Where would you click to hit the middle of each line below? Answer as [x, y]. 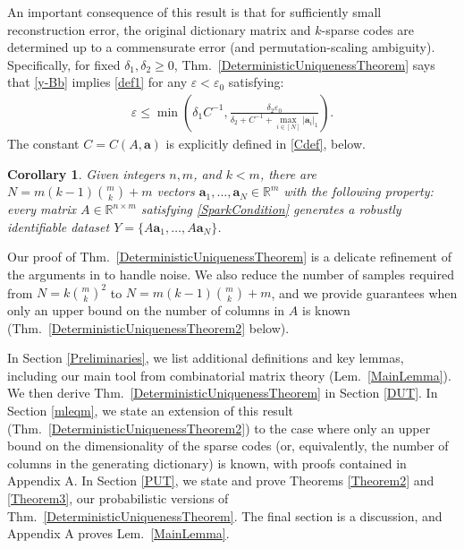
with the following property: [359, 191]
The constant [43, 143]
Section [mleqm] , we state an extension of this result [150, 411]
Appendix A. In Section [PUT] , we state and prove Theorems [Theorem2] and [221, 480]
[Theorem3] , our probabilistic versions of [118, 498]
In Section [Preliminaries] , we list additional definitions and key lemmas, [206, 358]
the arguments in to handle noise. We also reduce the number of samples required [231, 274]
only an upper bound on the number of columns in [146, 310]
